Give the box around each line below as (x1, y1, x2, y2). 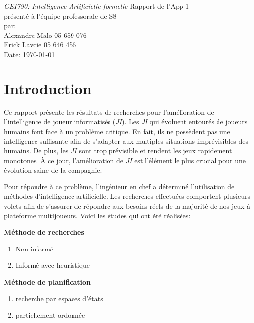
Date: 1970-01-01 (4, 49, 55, 59)
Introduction (4, 78, 92, 98)
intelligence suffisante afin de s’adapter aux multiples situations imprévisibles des (4, 136, 249, 146)
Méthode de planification (4, 277, 91, 287)
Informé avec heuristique (15, 260, 90, 270)
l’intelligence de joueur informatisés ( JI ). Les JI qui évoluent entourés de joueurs (4, 116, 248, 127)
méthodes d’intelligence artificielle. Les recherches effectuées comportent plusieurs (4, 191, 250, 201)
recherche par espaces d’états (15, 293, 103, 303)
